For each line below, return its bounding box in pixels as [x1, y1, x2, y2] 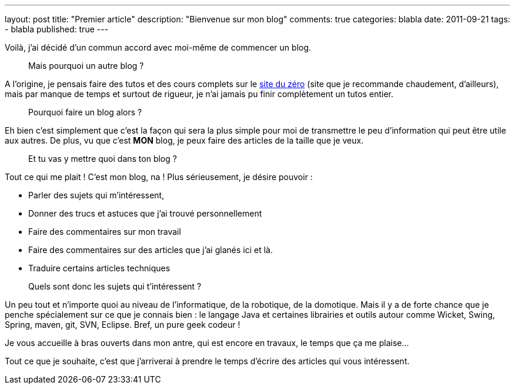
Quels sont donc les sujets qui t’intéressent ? [28, 281, 202, 291]
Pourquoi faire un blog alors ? [28, 107, 142, 117]
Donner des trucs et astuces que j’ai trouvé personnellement [28, 208, 262, 218]
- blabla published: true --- [5, 24, 109, 34]
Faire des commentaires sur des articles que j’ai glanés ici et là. [28, 245, 273, 255]
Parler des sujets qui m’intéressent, [28, 190, 165, 200]
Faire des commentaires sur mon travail [28, 227, 181, 237]
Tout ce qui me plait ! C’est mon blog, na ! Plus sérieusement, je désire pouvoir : [5, 172, 313, 182]
